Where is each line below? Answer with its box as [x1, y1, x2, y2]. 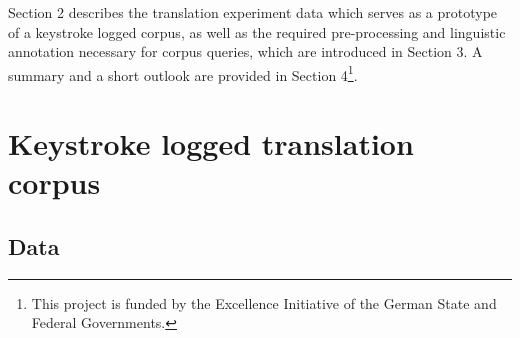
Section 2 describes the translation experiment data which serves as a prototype [8, 2, 498, 22]
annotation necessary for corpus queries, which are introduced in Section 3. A [8, 41, 483, 62]
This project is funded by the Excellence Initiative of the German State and [31, 292, 497, 313]
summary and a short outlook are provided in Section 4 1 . [8, 61, 358, 85]
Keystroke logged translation [8, 123, 414, 164]
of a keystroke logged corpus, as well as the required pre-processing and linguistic [8, 21, 506, 42]
